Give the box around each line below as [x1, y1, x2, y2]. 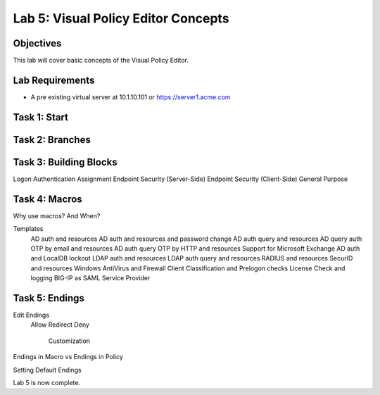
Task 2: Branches [13, 134, 91, 146]
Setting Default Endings [13, 365, 82, 374]
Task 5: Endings [13, 292, 84, 304]
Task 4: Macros [13, 193, 82, 205]
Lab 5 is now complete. [13, 379, 81, 387]
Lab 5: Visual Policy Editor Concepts [13, 11, 229, 26]
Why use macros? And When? [13, 211, 101, 220]
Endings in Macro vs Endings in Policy [13, 353, 123, 361]
